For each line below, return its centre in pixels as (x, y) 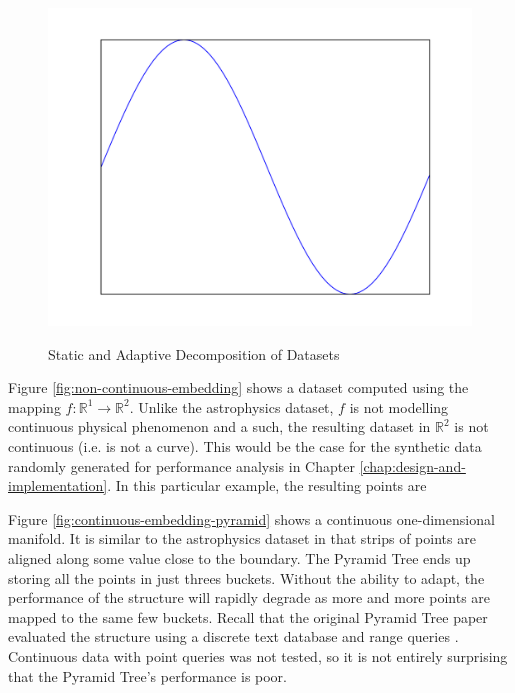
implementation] (58, 485)
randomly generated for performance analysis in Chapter (181, 465)
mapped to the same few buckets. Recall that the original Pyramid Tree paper (248, 616)
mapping (34, 406)
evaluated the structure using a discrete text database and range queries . (233, 636)
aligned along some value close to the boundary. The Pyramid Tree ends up (239, 557)
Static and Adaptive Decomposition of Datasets (194, 353)
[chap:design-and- (412, 465)
